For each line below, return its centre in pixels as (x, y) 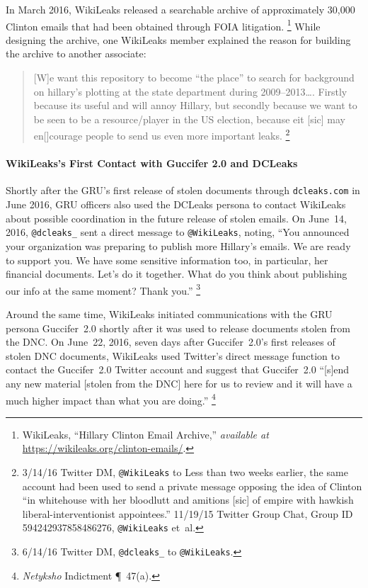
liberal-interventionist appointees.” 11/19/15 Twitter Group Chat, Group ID (188, 513)
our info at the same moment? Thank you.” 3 (103, 289)
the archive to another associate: (76, 53)
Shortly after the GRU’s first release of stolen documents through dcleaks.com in (183, 190)
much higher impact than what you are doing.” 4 (111, 399)
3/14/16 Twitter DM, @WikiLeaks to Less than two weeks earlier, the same (185, 471)
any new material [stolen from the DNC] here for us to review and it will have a (179, 383)
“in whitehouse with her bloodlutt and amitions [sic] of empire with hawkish (188, 500)
